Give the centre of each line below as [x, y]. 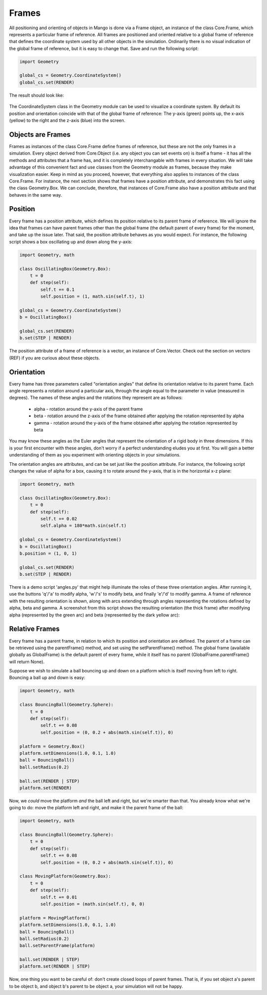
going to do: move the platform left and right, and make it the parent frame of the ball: [96, 808]
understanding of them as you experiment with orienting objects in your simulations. [95, 455]
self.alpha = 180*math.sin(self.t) [84, 526]
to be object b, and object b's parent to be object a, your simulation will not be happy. [96, 986]
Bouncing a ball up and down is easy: [47, 678]
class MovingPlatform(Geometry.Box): [65, 876]
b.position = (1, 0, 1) [48, 553]
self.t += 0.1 [57, 289]
